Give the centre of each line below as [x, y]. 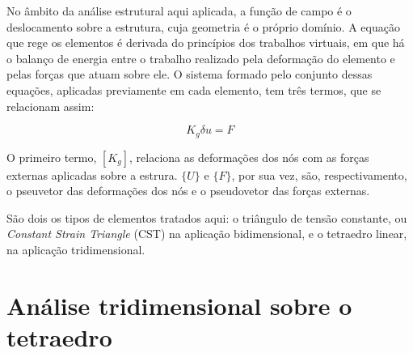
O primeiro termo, [52, 157]
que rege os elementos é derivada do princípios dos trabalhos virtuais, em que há [206, 43]
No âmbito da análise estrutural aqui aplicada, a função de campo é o [179, 11]
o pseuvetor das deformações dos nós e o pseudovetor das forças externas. [188, 191]
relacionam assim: [51, 106]
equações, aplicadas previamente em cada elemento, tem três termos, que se [194, 89]
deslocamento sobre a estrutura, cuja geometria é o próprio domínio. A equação [203, 26]
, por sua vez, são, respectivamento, [319, 174]
